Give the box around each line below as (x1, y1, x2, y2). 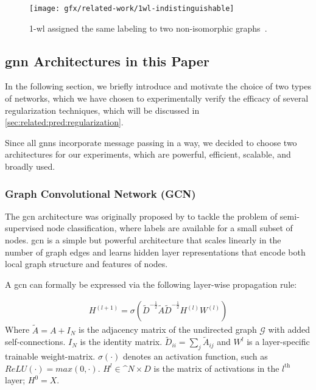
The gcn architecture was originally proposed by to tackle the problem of (5, 209, 278, 222)
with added (268, 323, 311, 336)
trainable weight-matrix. (5, 350, 96, 363)
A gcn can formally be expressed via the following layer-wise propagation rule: (5, 277, 297, 290)
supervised (5, 221, 44, 234)
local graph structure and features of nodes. (5, 257, 168, 270)
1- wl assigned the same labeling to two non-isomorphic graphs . (29, 21, 267, 34)
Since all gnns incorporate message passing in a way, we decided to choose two (5, 136, 297, 148)
